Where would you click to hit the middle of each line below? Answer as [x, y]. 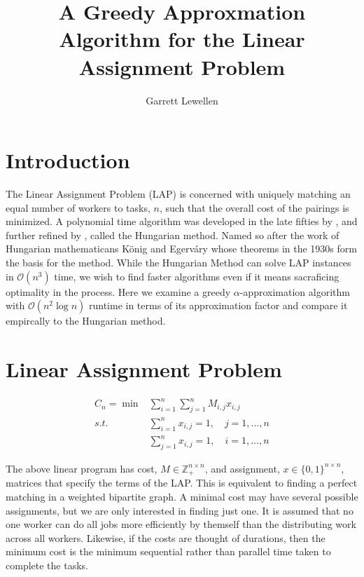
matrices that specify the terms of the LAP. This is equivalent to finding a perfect [182, 483]
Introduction [68, 160]
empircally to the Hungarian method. [86, 321]
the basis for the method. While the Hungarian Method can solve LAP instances [178, 262]
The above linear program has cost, [82, 468]
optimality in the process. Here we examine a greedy [118, 291]
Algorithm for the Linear [182, 39]
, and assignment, [242, 468]
